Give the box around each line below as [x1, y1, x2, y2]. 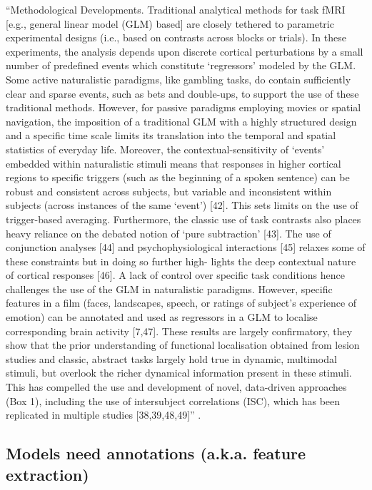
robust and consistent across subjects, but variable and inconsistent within [6, 183, 332, 198]
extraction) [6, 463, 89, 485]
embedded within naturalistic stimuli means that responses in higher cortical [6, 155, 341, 170]
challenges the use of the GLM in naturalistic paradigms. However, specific [6, 281, 333, 296]
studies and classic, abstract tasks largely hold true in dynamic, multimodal [6, 351, 337, 366]
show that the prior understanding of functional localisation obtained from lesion [6, 337, 360, 352]
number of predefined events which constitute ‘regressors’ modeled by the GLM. [6, 58, 356, 73]
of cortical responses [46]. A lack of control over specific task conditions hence [6, 267, 346, 282]
